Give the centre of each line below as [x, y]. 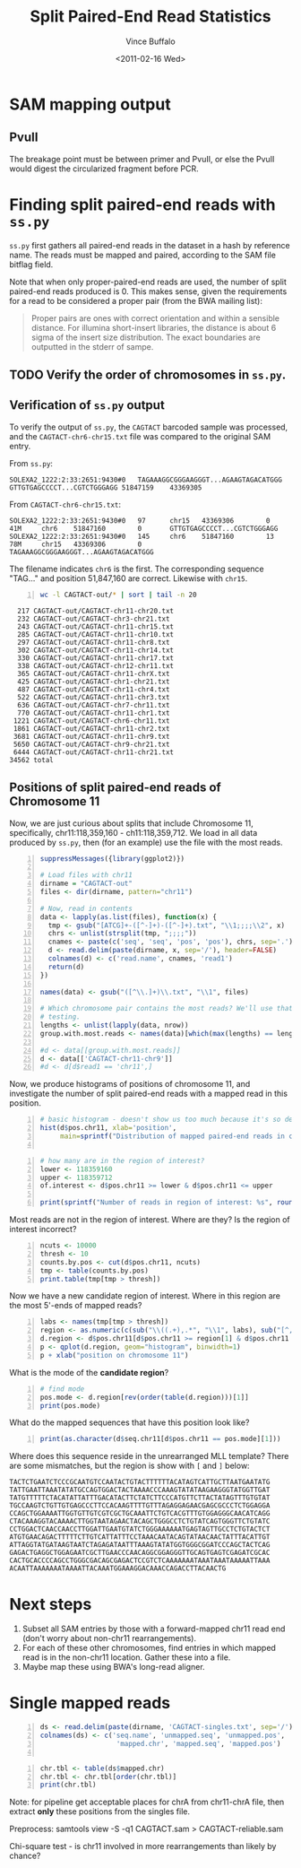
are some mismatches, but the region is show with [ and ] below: [129, 1466]
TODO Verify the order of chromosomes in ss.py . [148, 375]
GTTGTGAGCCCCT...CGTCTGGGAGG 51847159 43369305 [106, 487]
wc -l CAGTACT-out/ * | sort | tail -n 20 [118, 595]
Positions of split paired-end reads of [115, 788]
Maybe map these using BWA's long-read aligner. [113, 1667]
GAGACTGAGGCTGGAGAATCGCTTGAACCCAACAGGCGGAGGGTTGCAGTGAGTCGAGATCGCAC [140, 1553]
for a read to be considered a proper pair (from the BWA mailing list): [136, 300]
